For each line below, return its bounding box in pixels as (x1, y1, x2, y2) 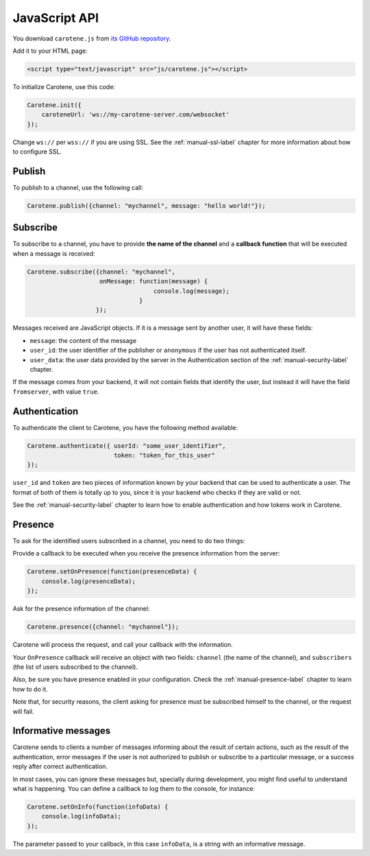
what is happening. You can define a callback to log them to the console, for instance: (12, 784, 255, 792)
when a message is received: (12, 249, 95, 257)
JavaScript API (12, 10, 99, 25)
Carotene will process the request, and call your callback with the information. (12, 641, 233, 649)
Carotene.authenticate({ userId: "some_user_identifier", (27, 442, 226, 449)
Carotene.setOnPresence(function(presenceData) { (27, 568, 197, 575)
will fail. (12, 707, 34, 715)
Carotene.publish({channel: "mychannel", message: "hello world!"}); (27, 202, 266, 209)
